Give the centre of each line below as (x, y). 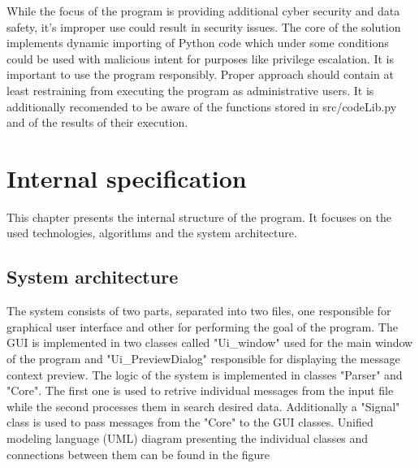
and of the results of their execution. (97, 122)
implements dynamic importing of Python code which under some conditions (198, 43)
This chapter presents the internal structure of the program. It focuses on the (199, 217)
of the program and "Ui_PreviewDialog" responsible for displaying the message (203, 359)
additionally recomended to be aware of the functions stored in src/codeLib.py (202, 106)
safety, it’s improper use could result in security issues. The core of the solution (204, 26)
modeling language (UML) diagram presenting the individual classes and (188, 438)
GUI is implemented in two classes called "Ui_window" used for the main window (210, 342)
